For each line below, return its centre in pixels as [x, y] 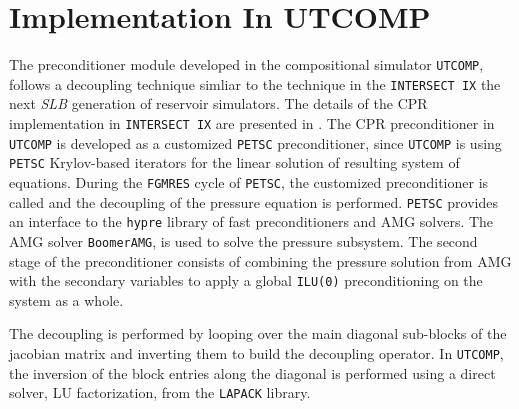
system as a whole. [66, 299]
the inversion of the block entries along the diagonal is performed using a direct [252, 372]
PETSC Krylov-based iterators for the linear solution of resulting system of [234, 162]
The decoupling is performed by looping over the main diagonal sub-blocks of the [258, 333]
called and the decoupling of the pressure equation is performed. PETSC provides [253, 201]
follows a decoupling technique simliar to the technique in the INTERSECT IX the [255, 83]
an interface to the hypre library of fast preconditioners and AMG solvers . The [251, 221]
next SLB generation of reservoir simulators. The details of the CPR [218, 103]
